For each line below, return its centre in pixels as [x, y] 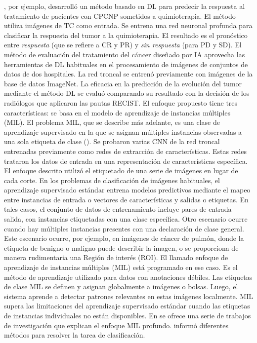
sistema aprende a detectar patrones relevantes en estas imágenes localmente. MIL [129, 296]
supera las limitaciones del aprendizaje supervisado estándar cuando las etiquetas [127, 306]
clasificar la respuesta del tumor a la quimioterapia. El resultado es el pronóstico [126, 35]
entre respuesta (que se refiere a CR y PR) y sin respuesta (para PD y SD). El [123, 45]
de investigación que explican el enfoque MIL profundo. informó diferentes [116, 325]
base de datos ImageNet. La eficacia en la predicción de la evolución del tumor [123, 83]
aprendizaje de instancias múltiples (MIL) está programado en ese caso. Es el [121, 267]
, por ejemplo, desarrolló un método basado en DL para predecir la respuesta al [125, 6]
